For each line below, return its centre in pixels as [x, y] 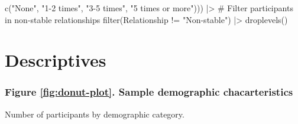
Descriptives [56, 60]
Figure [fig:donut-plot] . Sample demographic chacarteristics [149, 92]
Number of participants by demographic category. [95, 114]
